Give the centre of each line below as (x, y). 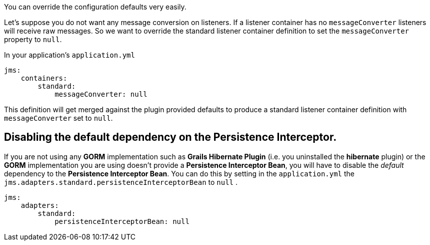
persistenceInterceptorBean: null (122, 221)
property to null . (33, 39)
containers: (44, 78)
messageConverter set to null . (58, 118)
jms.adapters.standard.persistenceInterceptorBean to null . (121, 182)
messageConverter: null (101, 94)
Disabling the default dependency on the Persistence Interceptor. (170, 137)
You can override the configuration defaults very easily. (95, 7)
